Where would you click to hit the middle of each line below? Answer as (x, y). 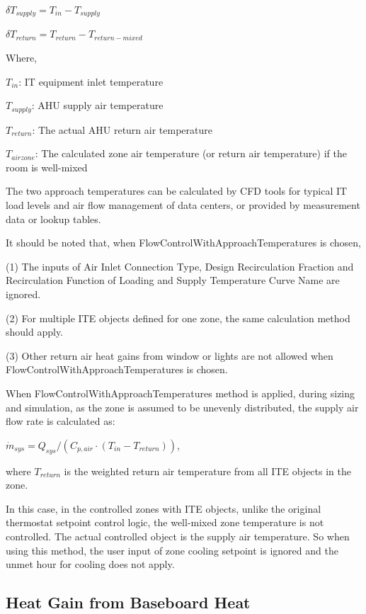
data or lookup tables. (53, 218)
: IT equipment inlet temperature (91, 81)
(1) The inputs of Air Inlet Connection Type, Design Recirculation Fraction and (180, 266)
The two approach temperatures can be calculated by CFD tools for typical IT (177, 191)
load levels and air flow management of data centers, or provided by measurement (183, 205)
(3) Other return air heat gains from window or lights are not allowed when (170, 355)
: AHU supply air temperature (97, 105)
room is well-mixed (47, 167)
